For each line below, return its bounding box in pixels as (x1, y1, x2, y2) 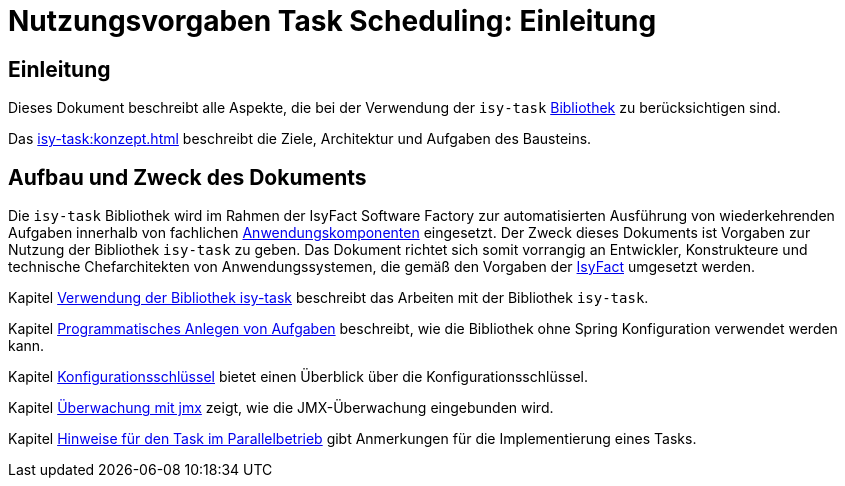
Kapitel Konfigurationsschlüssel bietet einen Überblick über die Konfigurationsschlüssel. (8, 368, 589, 386)
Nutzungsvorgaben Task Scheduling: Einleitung (8, 4, 657, 38)
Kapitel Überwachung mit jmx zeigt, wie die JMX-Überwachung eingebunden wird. (8, 399, 554, 417)
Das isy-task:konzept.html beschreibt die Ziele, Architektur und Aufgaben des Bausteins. (8, 130, 592, 148)
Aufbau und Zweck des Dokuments (8, 164, 367, 190)
